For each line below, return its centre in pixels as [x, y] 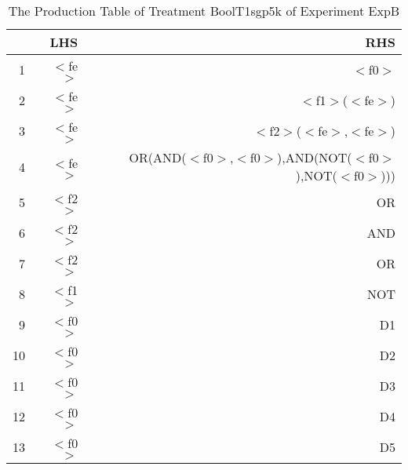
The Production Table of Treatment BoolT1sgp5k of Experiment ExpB [204, 11]
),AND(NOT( [315, 157]
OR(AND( [158, 157]
